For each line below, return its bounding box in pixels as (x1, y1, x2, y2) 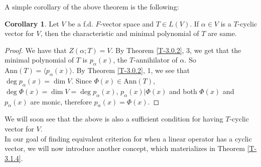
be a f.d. (68, 18, 93, 28)
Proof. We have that (5, 44, 67, 55)
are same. (208, 28, 237, 38)
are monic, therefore (30, 96, 92, 106)
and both (169, 85, 197, 96)
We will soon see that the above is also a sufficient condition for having (5, 113, 223, 124)
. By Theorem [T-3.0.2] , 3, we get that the (111, 44, 241, 55)
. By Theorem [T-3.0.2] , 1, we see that (72, 65, 190, 75)
